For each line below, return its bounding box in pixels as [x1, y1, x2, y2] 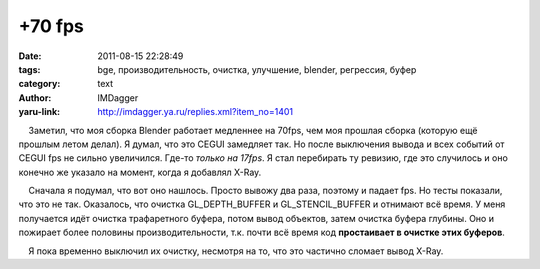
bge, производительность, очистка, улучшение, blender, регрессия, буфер [97, 63, 417, 75]
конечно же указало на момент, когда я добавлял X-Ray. [18, 166, 262, 178]
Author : [18, 91, 52, 104]
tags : [18, 63, 41, 75]
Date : [18, 50, 42, 62]
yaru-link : [18, 106, 60, 118]
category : [18, 78, 61, 90]
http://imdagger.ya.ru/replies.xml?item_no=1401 [97, 106, 294, 118]
